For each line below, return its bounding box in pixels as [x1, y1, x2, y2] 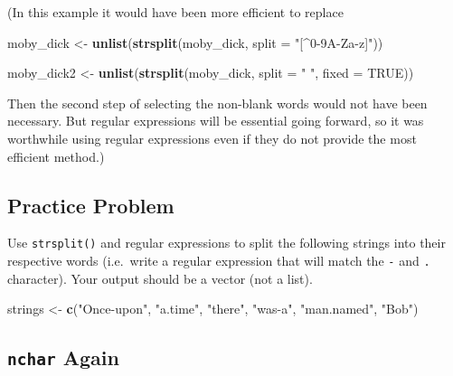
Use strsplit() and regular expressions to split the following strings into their [7, 233, 446, 252]
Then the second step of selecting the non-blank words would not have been [7, 93, 428, 112]
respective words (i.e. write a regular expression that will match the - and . [7, 251, 430, 270]
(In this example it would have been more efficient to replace [7, 3, 344, 21]
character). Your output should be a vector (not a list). [7, 268, 313, 287]
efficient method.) [7, 146, 105, 165]
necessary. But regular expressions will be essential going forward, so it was [7, 111, 424, 130]
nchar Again [7, 343, 119, 371]
